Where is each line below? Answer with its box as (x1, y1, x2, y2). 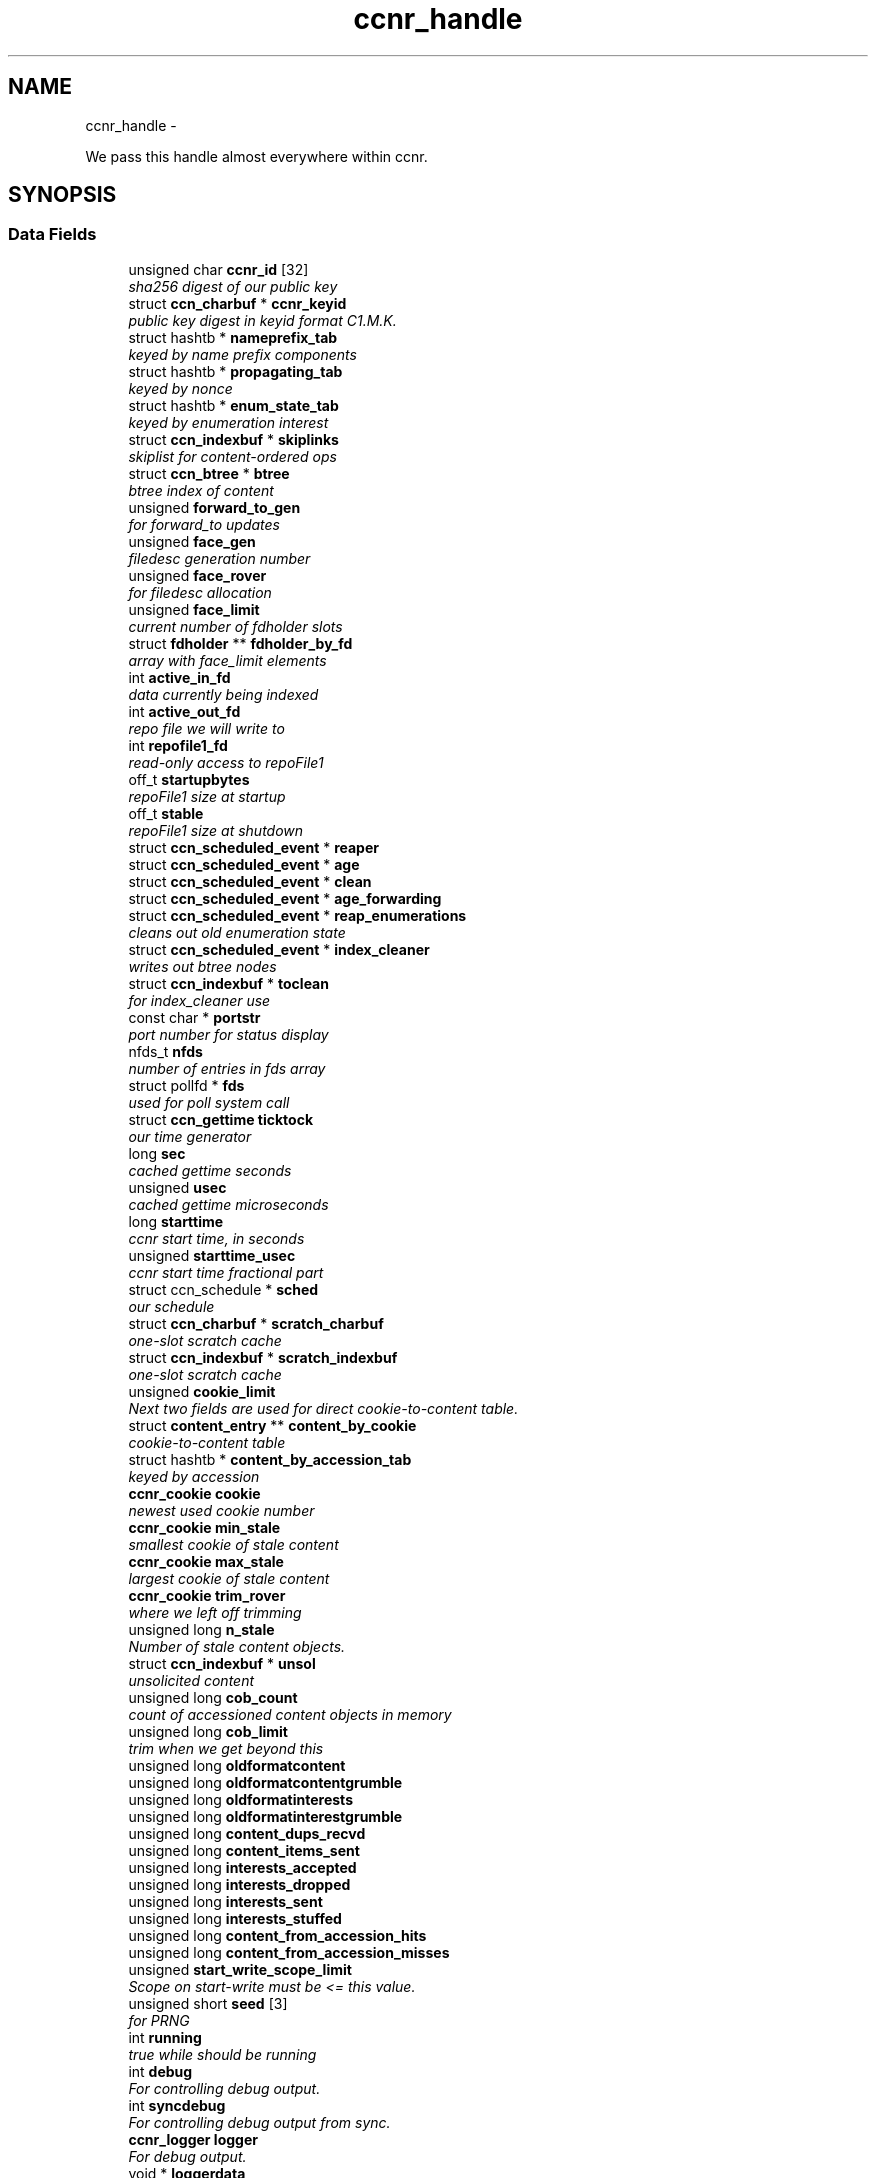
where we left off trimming (128, 1603, 302, 1621)
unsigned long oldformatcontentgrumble (128, 1773, 403, 1791)
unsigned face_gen (128, 532, 256, 550)
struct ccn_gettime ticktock (128, 1110, 314, 1128)
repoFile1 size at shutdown (128, 821, 304, 839)
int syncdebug (128, 2096, 226, 2114)
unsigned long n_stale (128, 1620, 275, 1638)
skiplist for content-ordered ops (128, 447, 337, 465)
